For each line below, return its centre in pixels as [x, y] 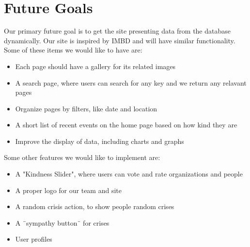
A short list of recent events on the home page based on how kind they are [126, 125]
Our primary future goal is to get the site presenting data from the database [117, 31]
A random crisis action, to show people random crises [95, 206]
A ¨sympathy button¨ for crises [62, 222]
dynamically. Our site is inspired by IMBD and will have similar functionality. [120, 40]
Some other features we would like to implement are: [82, 157]
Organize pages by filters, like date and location [86, 108]
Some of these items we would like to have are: [73, 50]
